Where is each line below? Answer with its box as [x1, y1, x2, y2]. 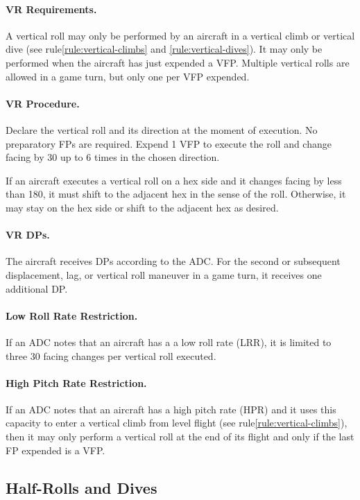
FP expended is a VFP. [6, 442, 105, 457]
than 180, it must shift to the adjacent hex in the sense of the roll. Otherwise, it [6, 187, 346, 201]
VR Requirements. [6, 1, 97, 16]
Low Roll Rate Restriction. [6, 308, 138, 322]
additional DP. [6, 281, 68, 295]
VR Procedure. [6, 96, 80, 110]
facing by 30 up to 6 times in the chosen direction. [6, 150, 220, 164]
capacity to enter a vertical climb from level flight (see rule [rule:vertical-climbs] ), [6, 415, 348, 430]
